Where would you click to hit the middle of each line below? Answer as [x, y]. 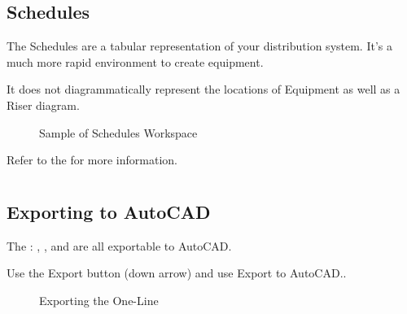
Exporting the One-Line [99, 300]
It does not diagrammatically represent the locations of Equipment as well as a [203, 89]
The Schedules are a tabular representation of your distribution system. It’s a [199, 46]
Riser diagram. [43, 105]
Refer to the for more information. [92, 160]
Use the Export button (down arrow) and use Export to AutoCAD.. [177, 273]
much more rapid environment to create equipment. [135, 61]
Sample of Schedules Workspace [118, 132]
